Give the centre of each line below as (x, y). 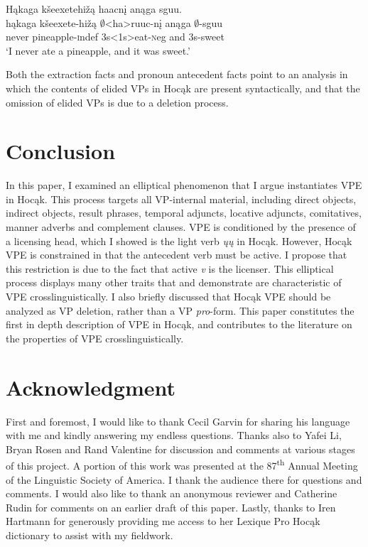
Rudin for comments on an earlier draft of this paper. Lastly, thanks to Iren (171, 507)
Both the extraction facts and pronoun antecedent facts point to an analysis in (177, 74)
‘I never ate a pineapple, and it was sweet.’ (98, 50)
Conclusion (61, 151)
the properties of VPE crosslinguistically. (95, 338)
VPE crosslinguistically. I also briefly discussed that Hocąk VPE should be (168, 297)
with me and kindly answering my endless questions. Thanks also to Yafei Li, (174, 435)
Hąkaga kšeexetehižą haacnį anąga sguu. (94, 9)
